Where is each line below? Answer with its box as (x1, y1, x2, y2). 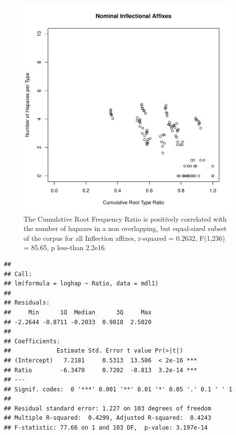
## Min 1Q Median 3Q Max (4, 308, 152, 316)
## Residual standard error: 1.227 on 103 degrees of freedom (4, 405, 211, 412)
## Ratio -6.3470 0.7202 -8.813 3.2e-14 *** (4, 366, 197, 374)
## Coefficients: (4, 337, 60, 345)
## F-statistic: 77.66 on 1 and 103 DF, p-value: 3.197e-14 (4, 424, 208, 432)
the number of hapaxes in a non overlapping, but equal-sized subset (24, 223, 227, 233)
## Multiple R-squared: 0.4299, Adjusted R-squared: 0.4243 (4, 414, 211, 422)
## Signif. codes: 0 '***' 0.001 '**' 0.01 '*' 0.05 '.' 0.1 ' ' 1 (4, 385, 233, 393)
